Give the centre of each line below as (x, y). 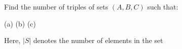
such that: (163, 6)
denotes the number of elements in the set (98, 40)
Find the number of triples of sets (56, 6)
